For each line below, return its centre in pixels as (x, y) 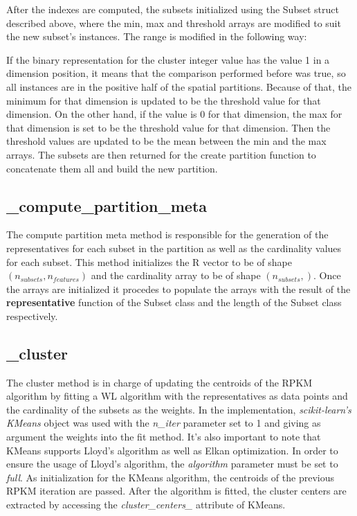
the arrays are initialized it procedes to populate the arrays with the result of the (178, 288)
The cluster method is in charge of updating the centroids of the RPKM (159, 382)
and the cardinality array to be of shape (176, 275)
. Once (327, 275)
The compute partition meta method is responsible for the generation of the (167, 234)
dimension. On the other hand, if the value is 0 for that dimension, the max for (174, 114)
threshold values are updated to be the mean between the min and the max (166, 141)
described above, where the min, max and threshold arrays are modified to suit (174, 23)
